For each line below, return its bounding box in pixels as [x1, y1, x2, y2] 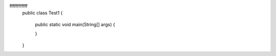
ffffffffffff [9, 3, 28, 9]
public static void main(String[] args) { [35, 21, 115, 27]
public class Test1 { [22, 10, 63, 16]
